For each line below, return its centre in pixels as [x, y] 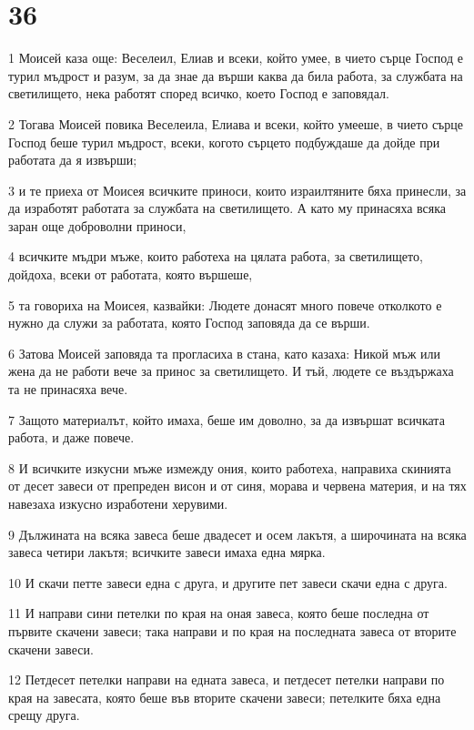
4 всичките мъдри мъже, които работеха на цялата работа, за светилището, [216, 256]
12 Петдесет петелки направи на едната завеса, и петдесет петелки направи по [227, 679]
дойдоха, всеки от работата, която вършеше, [131, 274]
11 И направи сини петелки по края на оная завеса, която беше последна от [219, 613]
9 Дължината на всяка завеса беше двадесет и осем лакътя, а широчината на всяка [237, 534]
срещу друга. [44, 715]
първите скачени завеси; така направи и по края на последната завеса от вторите [232, 630]
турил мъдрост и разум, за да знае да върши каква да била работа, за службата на [236, 75]
